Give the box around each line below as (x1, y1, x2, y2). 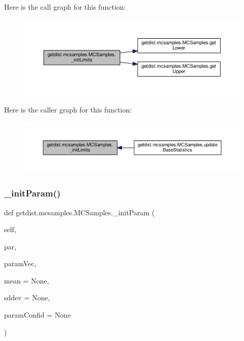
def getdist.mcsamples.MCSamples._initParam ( (4, 207, 155, 217)
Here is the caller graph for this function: (4, 104, 132, 115)
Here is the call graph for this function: (4, 2, 126, 12)
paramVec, (4, 258, 37, 269)
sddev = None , (4, 292, 50, 303)
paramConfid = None (4, 309, 71, 320)
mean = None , (4, 275, 49, 286)
